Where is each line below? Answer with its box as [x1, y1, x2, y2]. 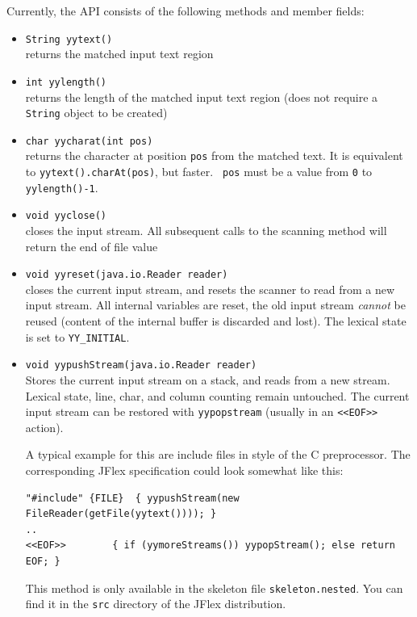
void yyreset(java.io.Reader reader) [25, 269, 228, 281]
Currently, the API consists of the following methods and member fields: [6, 2, 365, 19]
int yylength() [25, 76, 107, 88]
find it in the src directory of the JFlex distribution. [25, 595, 286, 612]
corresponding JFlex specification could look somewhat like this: [25, 462, 344, 478]
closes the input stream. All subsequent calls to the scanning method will [25, 222, 387, 239]
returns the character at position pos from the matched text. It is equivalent [25, 147, 403, 164]
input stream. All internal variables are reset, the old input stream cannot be [25, 296, 406, 313]
